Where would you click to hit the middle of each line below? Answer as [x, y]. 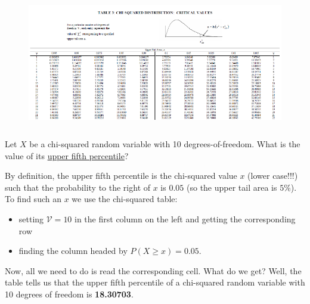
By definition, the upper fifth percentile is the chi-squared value [121, 176]
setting [31, 218]
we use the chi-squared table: [125, 199]
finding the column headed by [73, 251]
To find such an [33, 199]
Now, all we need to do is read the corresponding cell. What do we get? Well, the [153, 270]
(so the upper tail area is [232, 187]
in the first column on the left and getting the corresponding [185, 218]
